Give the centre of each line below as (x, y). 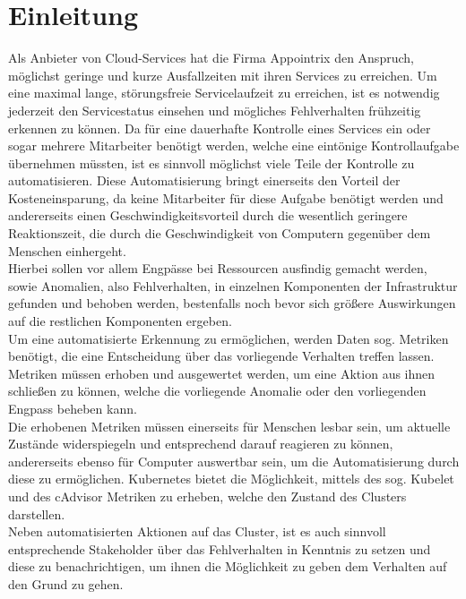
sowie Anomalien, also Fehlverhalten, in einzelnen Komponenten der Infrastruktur (233, 285)
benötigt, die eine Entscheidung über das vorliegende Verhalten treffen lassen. (221, 356)
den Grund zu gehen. (66, 583)
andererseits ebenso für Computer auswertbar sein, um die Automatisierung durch (234, 461)
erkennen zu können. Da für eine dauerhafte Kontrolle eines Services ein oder (220, 128)
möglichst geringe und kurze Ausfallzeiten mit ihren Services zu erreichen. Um (223, 75)
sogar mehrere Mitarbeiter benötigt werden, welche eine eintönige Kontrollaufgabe (234, 145)
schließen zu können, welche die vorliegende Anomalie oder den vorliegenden (217, 391)
